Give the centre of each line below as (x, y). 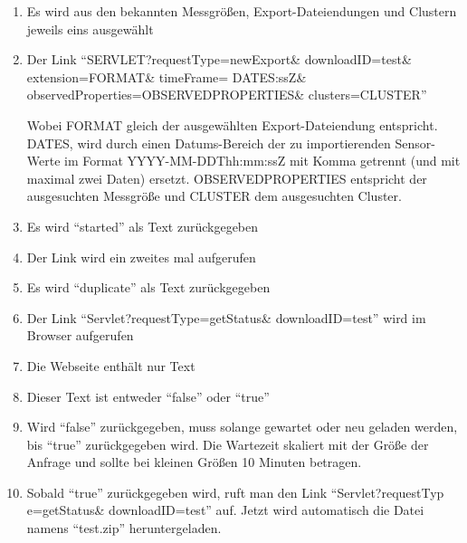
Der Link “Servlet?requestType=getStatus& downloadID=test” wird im (226, 317)
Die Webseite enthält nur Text (111, 365)
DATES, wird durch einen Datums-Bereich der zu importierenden (209, 143)
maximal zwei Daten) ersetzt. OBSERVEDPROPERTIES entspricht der (227, 178)
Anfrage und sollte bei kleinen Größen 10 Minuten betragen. (194, 462)
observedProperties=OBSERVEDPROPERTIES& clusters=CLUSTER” (227, 95)
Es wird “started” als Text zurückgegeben (143, 226)
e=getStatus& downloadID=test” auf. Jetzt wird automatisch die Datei (225, 510)
